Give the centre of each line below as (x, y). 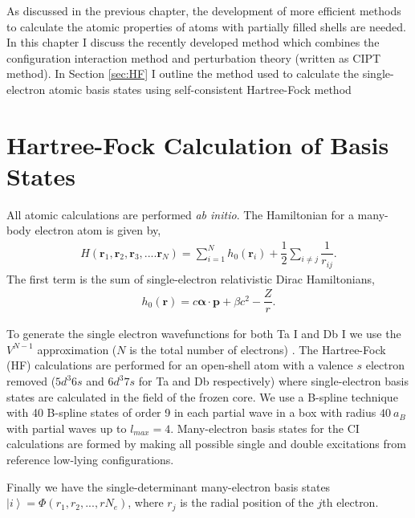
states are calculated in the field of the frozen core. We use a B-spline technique (202, 396)
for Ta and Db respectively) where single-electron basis (274, 381)
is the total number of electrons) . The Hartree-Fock (258, 349)
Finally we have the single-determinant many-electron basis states (169, 486)
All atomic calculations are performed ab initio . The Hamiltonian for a (180, 214)
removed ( (31, 381)
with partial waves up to (67, 428)
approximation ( (77, 349)
